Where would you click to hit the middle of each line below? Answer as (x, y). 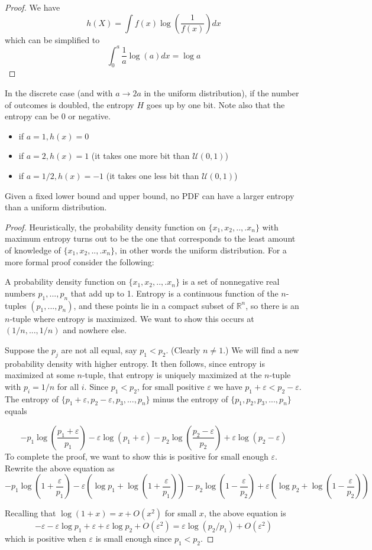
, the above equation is (245, 513)
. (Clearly (183, 349)
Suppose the (27, 349)
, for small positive (171, 386)
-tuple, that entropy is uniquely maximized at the (172, 375)
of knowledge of (33, 250)
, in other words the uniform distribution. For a (201, 250)
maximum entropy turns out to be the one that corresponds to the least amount (150, 238)
